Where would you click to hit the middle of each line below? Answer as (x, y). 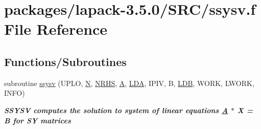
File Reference (56, 29)
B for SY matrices (38, 120)
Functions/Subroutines (65, 61)
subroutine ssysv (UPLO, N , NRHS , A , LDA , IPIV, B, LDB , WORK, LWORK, (129, 83)
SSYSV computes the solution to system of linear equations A (116, 110)
